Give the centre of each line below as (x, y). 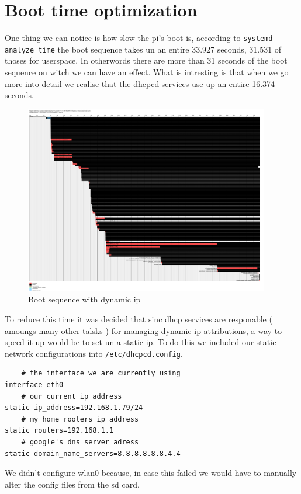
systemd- (260, 39)
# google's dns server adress (80, 442)
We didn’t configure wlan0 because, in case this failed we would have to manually (151, 473)
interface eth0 (34, 385)
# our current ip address (72, 396)
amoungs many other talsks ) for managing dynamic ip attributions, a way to (143, 330)
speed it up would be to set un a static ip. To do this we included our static (141, 342)
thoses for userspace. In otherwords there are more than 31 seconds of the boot (146, 60)
